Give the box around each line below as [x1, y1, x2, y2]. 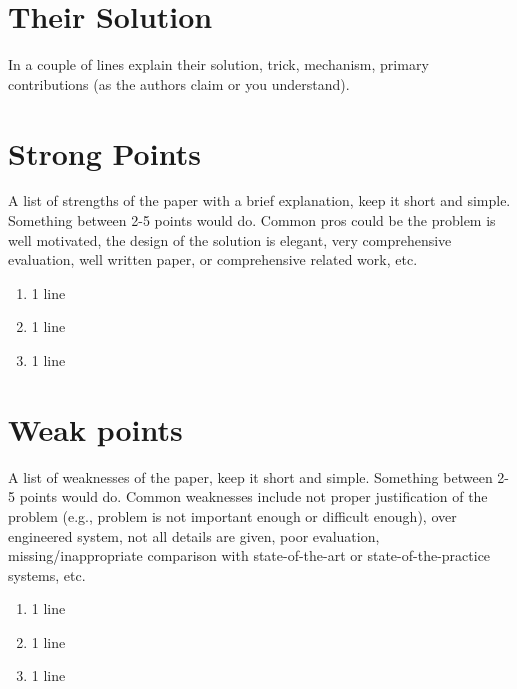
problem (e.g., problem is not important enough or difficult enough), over [8, 505, 457, 526]
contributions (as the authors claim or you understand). [8, 73, 350, 94]
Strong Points [8, 132, 201, 173]
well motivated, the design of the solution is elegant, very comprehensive [8, 229, 452, 250]
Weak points [8, 408, 183, 449]
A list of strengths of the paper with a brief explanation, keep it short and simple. [8, 190, 511, 211]
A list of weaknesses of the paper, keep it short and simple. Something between [8, 466, 493, 487]
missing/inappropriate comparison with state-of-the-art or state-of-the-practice [8, 545, 491, 566]
